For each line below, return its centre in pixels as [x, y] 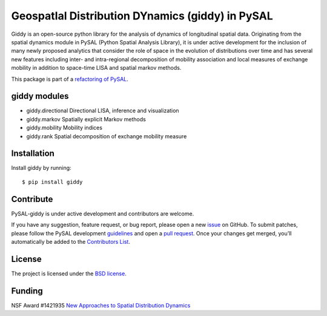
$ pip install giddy [52, 182]
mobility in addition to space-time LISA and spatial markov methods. [96, 68]
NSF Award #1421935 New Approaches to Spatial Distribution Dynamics [101, 305]
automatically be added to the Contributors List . [71, 241]
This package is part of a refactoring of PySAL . [70, 79]
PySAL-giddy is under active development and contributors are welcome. [103, 213]
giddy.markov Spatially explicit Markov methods [86, 119]
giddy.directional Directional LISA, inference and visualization [103, 111]
